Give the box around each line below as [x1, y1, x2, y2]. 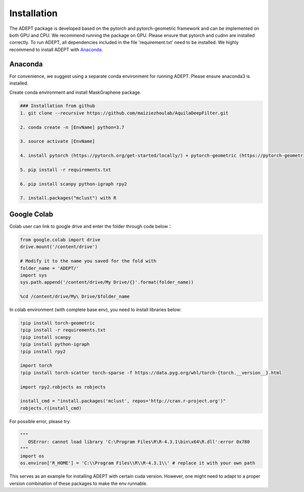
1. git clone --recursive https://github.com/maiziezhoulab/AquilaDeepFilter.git [20, 110, 229, 116]
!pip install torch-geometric [20, 320, 95, 326]
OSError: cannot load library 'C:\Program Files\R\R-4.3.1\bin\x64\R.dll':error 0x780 [28, 439, 250, 445]
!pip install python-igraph [20, 342, 90, 347]
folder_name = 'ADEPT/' [20, 265, 80, 271]
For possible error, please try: [9, 418, 71, 424]
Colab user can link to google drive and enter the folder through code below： [9, 223, 173, 229]
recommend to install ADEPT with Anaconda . [9, 46, 103, 53]
